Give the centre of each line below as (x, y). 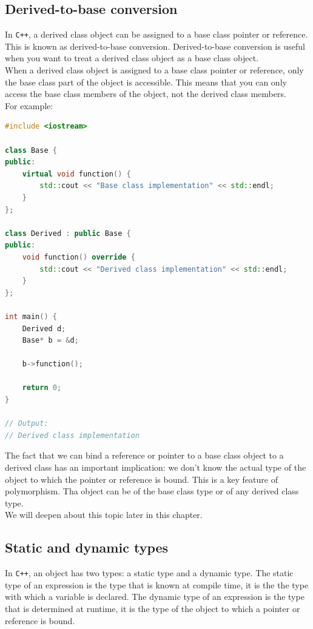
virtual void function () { (76, 174)
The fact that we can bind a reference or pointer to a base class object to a (144, 455)
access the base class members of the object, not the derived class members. (146, 94)
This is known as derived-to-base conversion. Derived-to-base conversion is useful (155, 46)
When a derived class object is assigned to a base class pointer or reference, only (154, 70)
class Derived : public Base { (68, 233)
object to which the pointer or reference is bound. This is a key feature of (141, 479)
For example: (29, 105)
